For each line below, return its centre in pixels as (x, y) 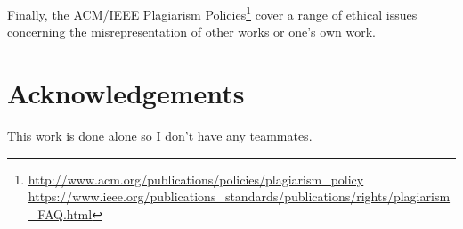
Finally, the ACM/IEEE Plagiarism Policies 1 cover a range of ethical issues (212, 13)
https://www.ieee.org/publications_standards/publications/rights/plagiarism (239, 196)
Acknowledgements (126, 93)
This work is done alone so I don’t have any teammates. (160, 135)
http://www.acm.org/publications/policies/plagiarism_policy (196, 179)
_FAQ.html (60, 213)
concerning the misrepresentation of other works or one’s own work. (191, 32)
